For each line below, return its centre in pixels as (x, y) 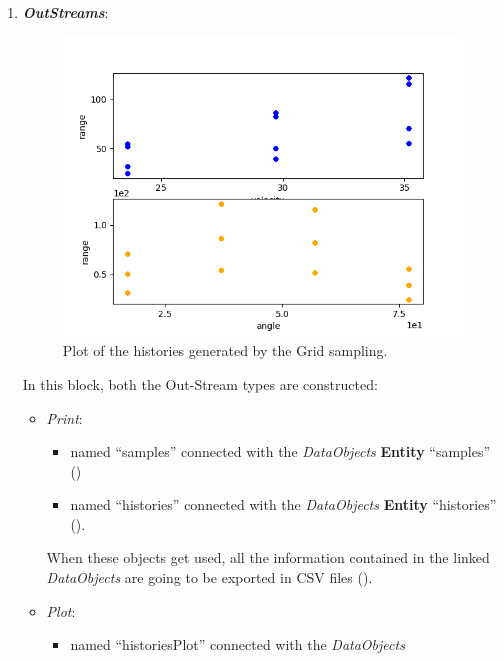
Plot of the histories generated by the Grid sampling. (225, 350)
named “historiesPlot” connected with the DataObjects (237, 644)
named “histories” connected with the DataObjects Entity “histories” (283, 504)
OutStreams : (65, 12)
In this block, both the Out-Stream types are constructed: (200, 383)
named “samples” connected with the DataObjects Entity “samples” (280, 451)
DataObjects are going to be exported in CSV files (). (209, 577)
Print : (64, 417)
